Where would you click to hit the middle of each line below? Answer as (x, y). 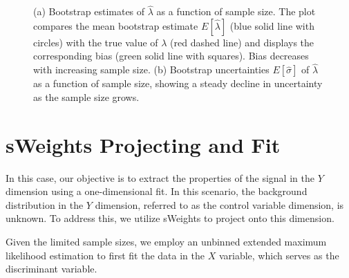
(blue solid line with (272, 25)
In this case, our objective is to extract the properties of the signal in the (160, 177)
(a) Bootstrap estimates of (89, 11)
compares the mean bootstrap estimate (116, 25)
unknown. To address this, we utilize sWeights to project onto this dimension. (170, 218)
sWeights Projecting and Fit (143, 144)
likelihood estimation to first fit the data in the (105, 255)
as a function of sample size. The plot (236, 11)
